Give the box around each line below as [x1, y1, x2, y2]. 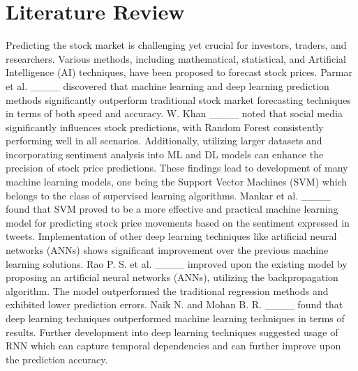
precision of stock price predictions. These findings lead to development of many [6, 160, 348, 175]
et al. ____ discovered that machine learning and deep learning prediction [6, 78, 329, 93]
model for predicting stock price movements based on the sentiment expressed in [6, 215, 350, 229]
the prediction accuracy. [6, 351, 108, 366]
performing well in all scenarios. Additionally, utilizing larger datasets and [6, 133, 322, 148]
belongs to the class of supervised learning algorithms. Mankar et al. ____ [6, 188, 331, 202]
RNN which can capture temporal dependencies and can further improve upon [6, 338, 341, 353]
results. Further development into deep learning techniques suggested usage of [6, 324, 338, 339]
